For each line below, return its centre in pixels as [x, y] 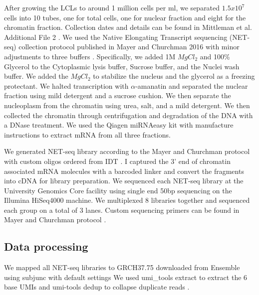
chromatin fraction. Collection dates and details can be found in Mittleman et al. [128, 27]
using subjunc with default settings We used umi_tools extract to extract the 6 [126, 277]
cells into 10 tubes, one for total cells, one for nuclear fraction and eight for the [125, 17]
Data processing [46, 246]
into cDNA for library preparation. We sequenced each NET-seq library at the [124, 181]
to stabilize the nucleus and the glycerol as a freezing [174, 76]
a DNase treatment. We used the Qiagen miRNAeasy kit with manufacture [119, 125]
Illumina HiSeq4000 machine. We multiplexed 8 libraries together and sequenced [127, 200]
